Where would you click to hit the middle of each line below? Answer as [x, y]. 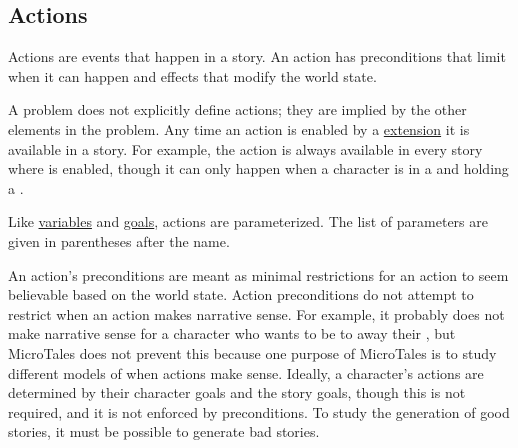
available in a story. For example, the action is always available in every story [245, 148]
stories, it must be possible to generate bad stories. [164, 431]
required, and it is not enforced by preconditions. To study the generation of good [259, 411]
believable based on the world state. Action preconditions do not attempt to [241, 294]
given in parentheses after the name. [119, 240]
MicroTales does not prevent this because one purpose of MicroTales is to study [252, 352]
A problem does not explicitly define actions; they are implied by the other [237, 109]
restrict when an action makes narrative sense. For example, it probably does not [256, 313]
